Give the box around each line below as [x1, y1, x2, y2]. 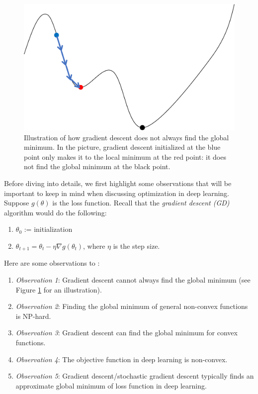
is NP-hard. [15, 310, 51, 321]
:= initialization [24, 224, 73, 234]
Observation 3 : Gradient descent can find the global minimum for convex [15, 327, 238, 338]
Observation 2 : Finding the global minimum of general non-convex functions [15, 301, 248, 311]
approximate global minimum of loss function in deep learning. [15, 380, 207, 391]
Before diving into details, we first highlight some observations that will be [4, 178, 232, 189]
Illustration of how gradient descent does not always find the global [24, 132, 229, 142]
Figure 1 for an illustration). [15, 284, 102, 295]
